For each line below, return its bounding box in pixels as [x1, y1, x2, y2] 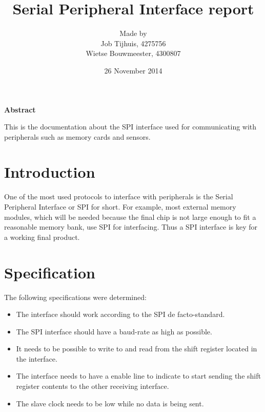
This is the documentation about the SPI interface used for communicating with [4, 121, 257, 132]
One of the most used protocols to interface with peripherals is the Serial [4, 191, 233, 202]
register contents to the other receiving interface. [16, 381, 169, 391]
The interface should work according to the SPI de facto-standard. [16, 309, 225, 320]
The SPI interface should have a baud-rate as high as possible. [16, 326, 212, 336]
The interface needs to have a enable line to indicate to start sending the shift [16, 370, 261, 381]
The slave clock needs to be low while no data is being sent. [16, 398, 204, 408]
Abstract [4, 104, 36, 115]
